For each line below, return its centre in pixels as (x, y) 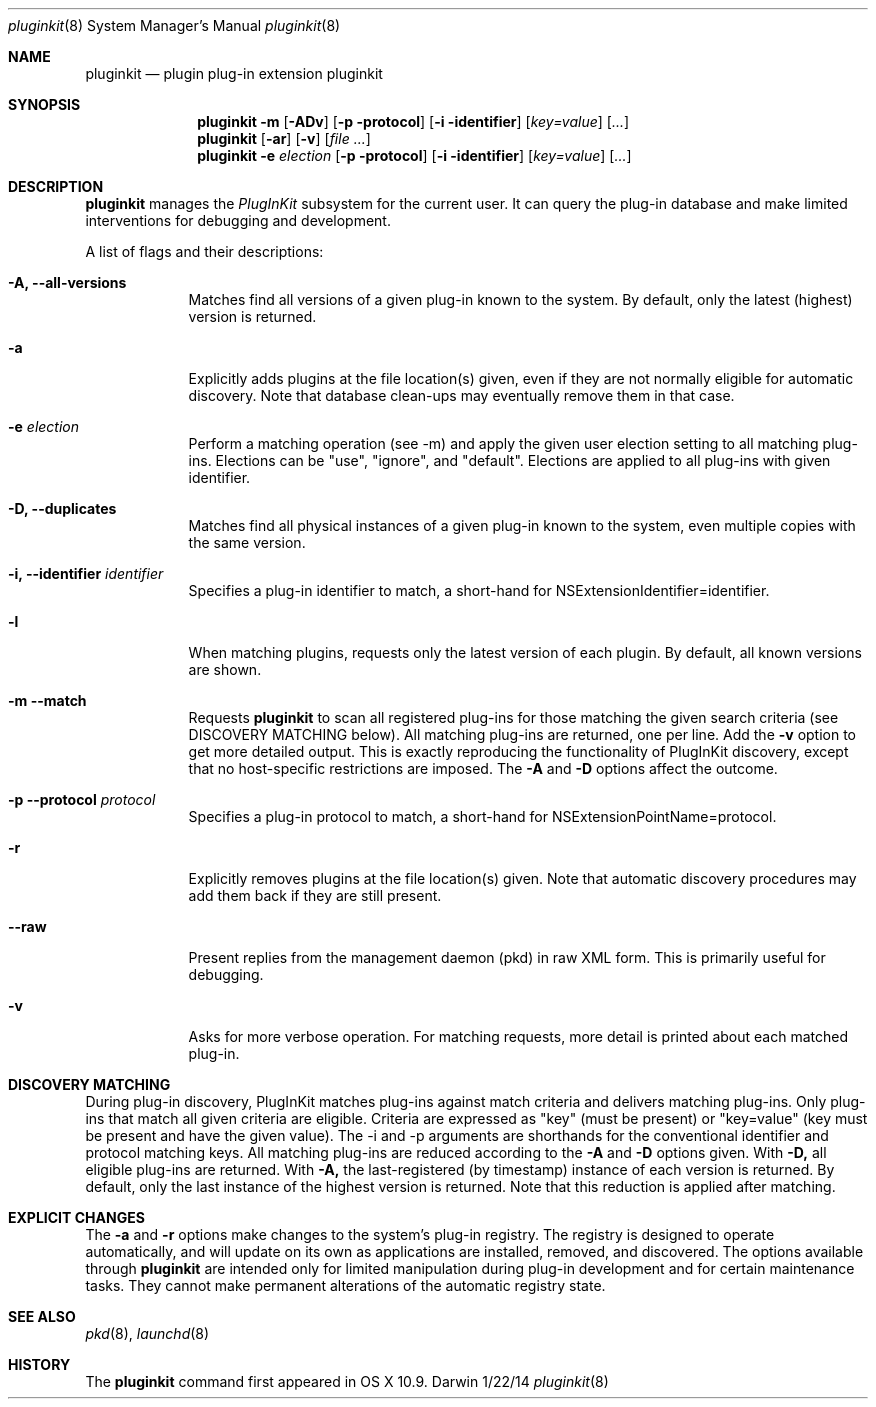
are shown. (225, 669)
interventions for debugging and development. (238, 220)
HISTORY (39, 1364)
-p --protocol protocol (82, 799)
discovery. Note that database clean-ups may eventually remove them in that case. (461, 395)
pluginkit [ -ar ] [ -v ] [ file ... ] (284, 138)
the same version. (247, 542)
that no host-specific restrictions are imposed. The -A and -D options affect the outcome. (483, 768)
